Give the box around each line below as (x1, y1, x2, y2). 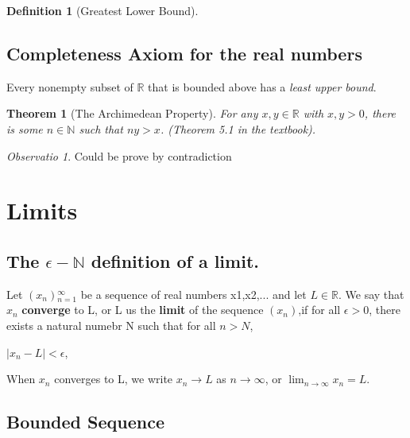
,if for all (298, 301, 341, 318)
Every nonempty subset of (6, 78, 133, 95)
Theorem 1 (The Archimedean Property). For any (6, 105, 258, 122)
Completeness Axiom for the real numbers (6, 41, 362, 65)
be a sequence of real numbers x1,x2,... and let (80, 285, 307, 302)
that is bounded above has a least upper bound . (148, 78, 377, 95)
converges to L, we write (54, 370, 173, 387)
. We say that (338, 285, 404, 302)
